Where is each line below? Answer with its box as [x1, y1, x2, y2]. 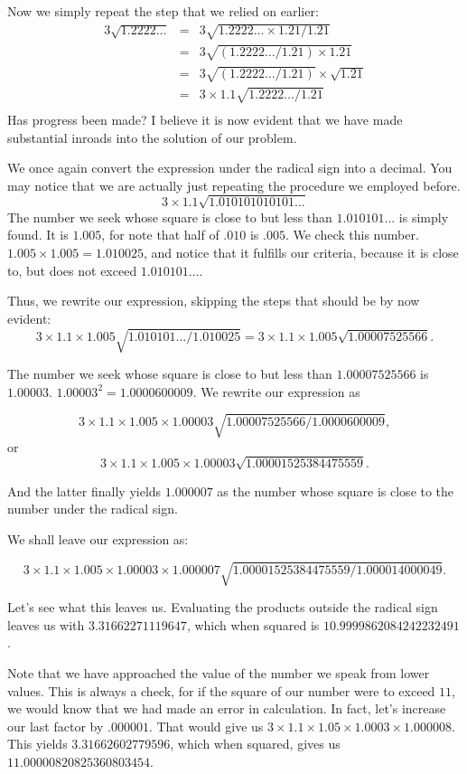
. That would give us [148, 716, 264, 735]
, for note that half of [101, 225, 219, 244]
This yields [7, 734, 68, 753]
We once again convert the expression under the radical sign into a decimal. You [7, 158, 453, 177]
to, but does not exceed [7, 260, 137, 279]
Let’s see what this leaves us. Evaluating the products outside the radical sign [7, 598, 438, 617]
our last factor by [7, 716, 104, 735]
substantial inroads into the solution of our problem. [7, 127, 297, 146]
